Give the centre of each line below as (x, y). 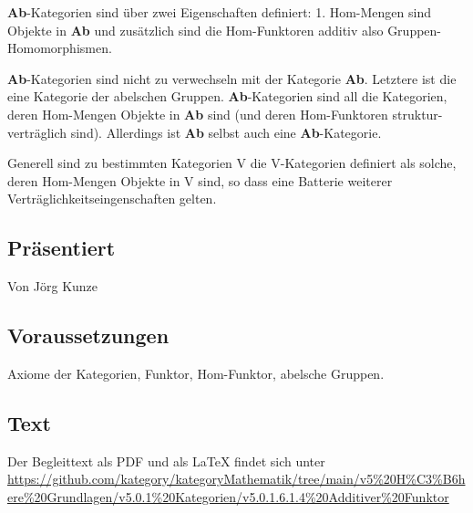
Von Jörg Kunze (53, 286)
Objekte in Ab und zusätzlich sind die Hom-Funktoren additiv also (195, 30)
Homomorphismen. (60, 48)
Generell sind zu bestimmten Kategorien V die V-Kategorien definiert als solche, (232, 163)
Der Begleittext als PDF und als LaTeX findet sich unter (166, 461)
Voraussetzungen (88, 335)
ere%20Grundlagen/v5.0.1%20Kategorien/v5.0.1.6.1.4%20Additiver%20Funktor (228, 496)
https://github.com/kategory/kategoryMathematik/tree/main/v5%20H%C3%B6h (236, 479)
